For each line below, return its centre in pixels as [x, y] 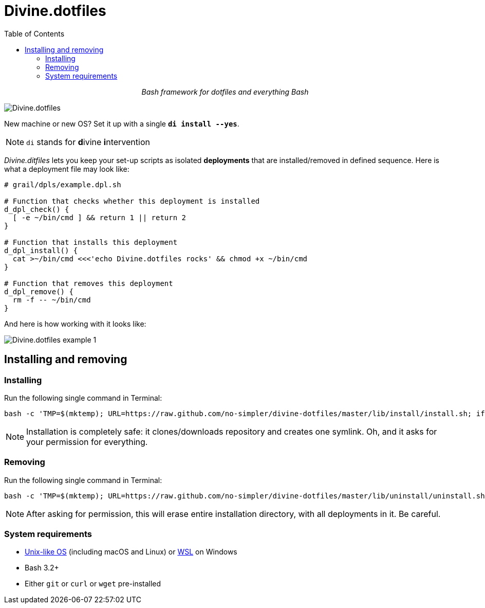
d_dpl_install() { [41, 250]
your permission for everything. [87, 442]
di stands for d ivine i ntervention [88, 142]
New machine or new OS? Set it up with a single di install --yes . [122, 123]
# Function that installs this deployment [91, 242]
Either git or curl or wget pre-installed [93, 584]
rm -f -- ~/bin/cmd [52, 300]
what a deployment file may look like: [67, 169]
